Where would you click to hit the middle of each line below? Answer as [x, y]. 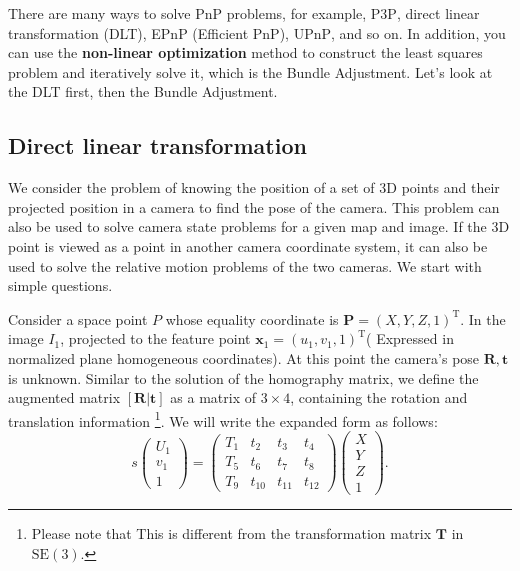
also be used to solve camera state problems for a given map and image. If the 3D [259, 226]
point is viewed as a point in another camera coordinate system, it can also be [248, 245]
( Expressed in [410, 338]
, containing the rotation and [379, 397]
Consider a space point [78, 318]
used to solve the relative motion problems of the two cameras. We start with [245, 265]
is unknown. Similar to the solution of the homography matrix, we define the [243, 377]
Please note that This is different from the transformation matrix [231, 533]
